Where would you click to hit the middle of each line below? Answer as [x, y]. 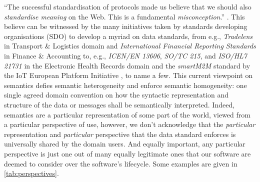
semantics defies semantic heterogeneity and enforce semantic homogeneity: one [125, 85]
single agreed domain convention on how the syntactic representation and [116, 95]
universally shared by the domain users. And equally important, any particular [125, 144]
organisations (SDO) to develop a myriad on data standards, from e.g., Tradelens [128, 36]
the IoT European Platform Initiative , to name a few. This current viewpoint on [128, 75]
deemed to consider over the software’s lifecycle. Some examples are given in [121, 163]
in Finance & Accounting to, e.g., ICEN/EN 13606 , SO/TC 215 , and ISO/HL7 [125, 55]
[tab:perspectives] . [31, 173]
